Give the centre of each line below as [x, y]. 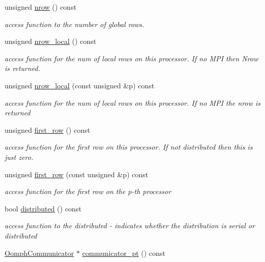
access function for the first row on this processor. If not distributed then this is [129, 147]
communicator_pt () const [124, 253]
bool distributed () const [43, 208]
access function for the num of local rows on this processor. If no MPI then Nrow [131, 58]
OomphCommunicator [39, 253]
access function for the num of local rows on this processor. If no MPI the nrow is [133, 102]
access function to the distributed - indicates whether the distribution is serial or [130, 225]
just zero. [19, 157]
